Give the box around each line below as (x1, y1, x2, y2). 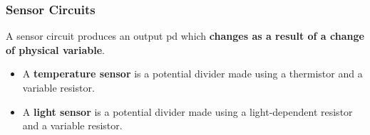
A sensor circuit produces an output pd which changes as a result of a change (6, 28, 364, 43)
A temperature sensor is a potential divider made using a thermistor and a (22, 66, 363, 81)
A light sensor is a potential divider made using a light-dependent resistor (22, 104, 353, 119)
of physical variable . (6, 42, 105, 57)
